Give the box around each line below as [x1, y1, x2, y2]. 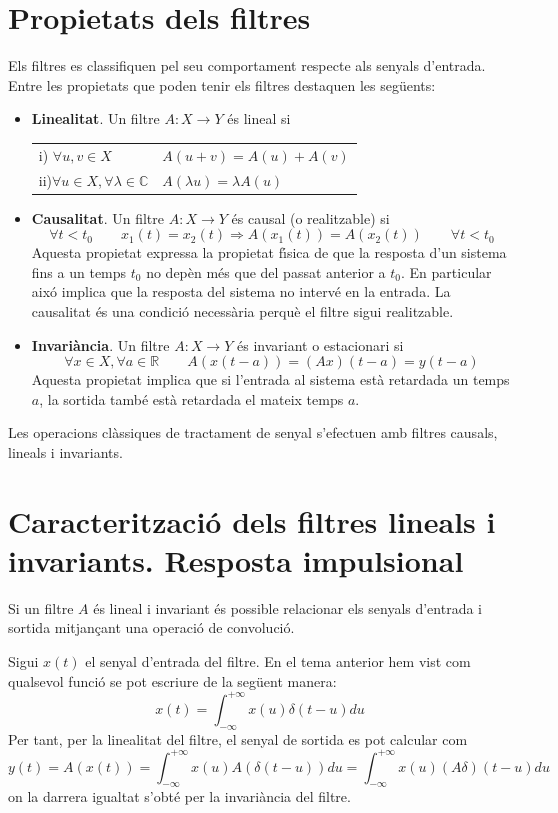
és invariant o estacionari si [237, 334, 404, 355]
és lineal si [227, 108, 291, 129]
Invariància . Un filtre [31, 334, 170, 355]
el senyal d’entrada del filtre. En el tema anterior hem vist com [85, 651, 471, 672]
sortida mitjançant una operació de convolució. [8, 617, 295, 638]
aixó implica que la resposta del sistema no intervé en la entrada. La [31, 281, 451, 302]
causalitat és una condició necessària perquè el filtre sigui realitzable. [31, 300, 454, 321]
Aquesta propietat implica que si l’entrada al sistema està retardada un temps [31, 369, 510, 390]
